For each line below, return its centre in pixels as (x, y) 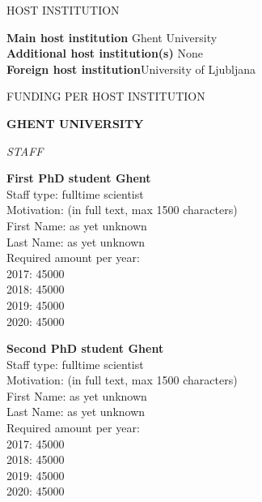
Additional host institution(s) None (105, 53)
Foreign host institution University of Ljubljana (131, 69)
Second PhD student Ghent (85, 348)
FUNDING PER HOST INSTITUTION (106, 96)
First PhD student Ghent (79, 178)
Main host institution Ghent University (112, 37)
